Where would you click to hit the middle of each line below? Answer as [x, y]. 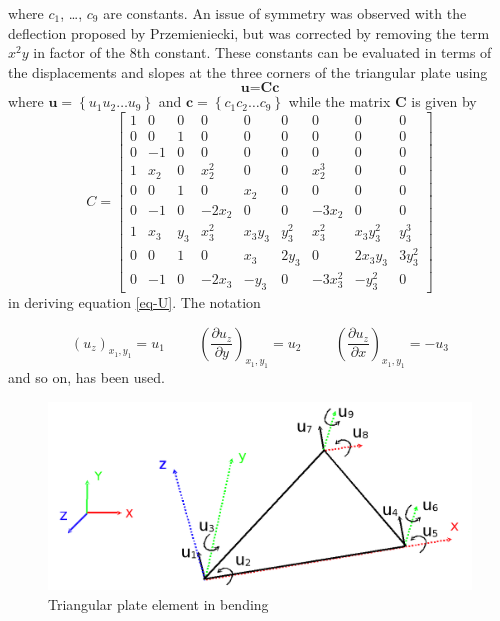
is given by [444, 101]
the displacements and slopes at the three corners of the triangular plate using [248, 71]
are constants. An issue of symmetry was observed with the [285, 13]
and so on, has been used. [86, 377]
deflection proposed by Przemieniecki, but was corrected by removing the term [249, 32]
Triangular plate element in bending [158, 603]
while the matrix [339, 101]
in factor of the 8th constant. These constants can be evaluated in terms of [262, 52]
